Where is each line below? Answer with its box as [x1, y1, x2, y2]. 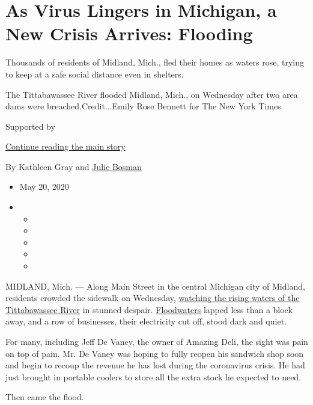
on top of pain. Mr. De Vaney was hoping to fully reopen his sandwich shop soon [5, 347, 304, 359]
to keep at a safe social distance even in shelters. [5, 67, 184, 80]
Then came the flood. [5, 391, 84, 403]
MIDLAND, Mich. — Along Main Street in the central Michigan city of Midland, [5, 279, 305, 292]
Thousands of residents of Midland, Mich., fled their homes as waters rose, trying [5, 56, 305, 69]
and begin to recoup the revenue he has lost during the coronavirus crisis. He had [5, 359, 305, 371]
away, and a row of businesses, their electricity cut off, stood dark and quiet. [5, 315, 287, 327]
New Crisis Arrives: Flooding [5, 21, 253, 46]
